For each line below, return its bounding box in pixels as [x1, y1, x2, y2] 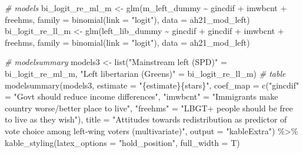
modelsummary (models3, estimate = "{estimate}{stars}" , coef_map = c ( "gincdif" [5, 79, 299, 91]
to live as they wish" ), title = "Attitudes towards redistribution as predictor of [5, 113, 287, 125]
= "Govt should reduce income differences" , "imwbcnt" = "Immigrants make [5, 90, 278, 103]
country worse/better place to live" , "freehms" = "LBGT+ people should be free [5, 101, 293, 114]
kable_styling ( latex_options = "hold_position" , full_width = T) [5, 136, 240, 148]
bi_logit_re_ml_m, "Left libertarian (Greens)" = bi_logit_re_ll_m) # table [5, 67, 286, 79]
